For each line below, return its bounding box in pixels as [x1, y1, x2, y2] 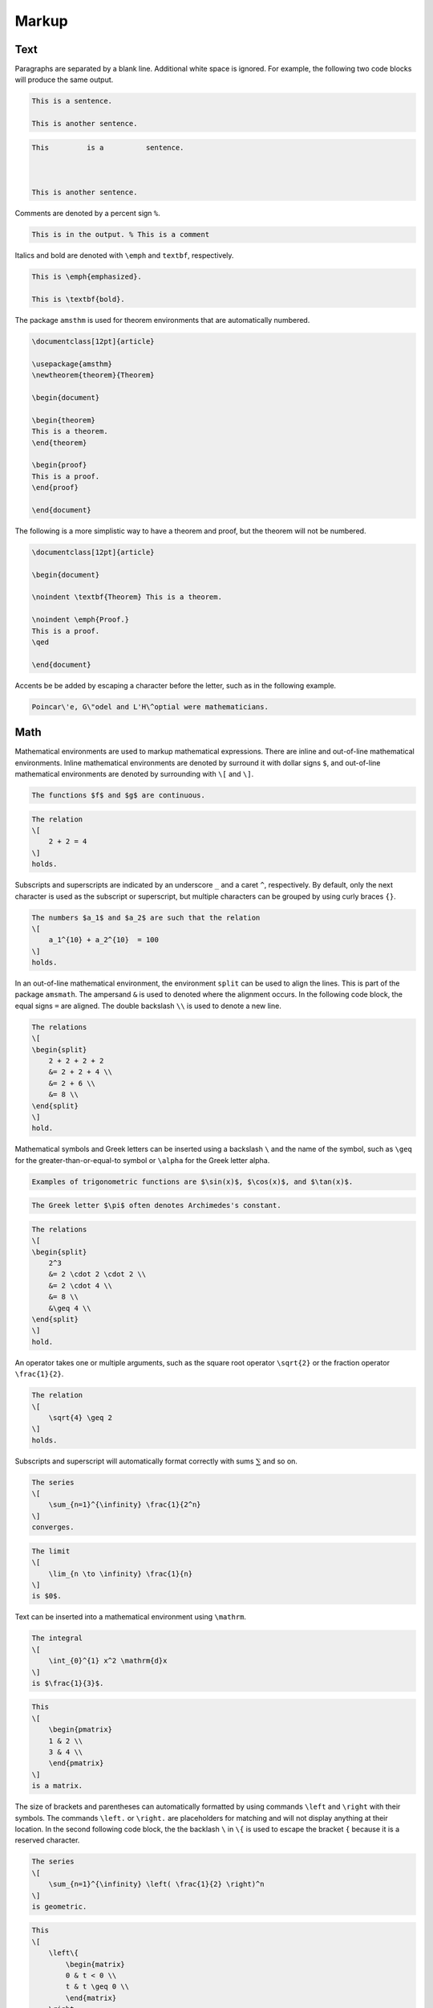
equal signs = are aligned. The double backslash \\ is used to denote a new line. [14, 1001, 282, 1010]
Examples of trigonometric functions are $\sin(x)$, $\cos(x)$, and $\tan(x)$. [31, 1177, 354, 1186]
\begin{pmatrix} [48, 1725, 112, 1734]
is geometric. [31, 1902, 87, 1911]
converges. [31, 1523, 75, 1532]
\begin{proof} [31, 460, 87, 470]
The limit [31, 1546, 71, 1556]
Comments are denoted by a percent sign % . [14, 209, 160, 218]
